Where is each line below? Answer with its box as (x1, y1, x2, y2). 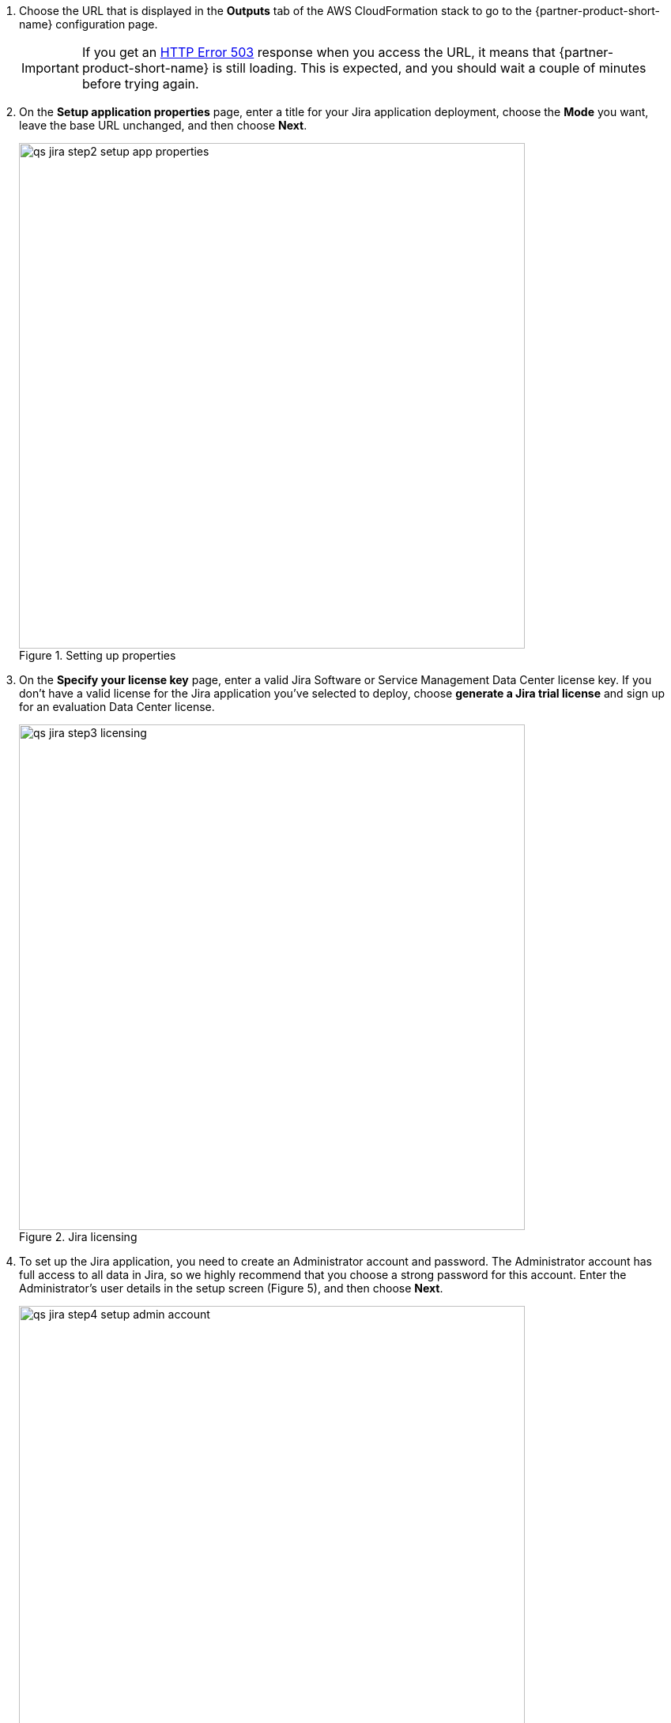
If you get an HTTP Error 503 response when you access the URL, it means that (81, 44, 556, 60)
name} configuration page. (19, 17, 158, 31)
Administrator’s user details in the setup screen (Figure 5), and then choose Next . (19, 1281, 443, 1295)
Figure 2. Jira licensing (19, 1230, 138, 1243)
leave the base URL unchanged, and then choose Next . (19, 119, 307, 132)
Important (21, 60, 79, 76)
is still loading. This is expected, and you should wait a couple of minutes (212, 60, 646, 76)
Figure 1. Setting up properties (19, 649, 176, 662)
